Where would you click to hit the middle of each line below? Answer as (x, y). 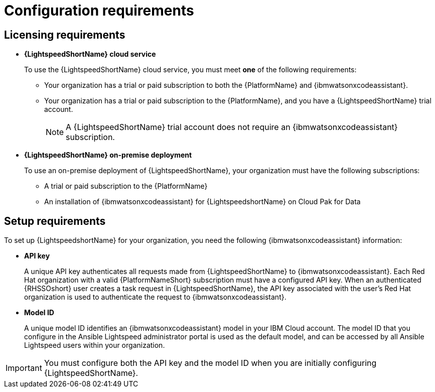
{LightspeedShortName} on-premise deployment (108, 155)
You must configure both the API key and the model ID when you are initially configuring (210, 363)
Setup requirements (55, 221)
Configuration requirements (99, 11)
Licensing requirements (65, 35)
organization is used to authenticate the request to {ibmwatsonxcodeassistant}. (155, 297)
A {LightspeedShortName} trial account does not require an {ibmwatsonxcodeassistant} (232, 127)
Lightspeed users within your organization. (95, 345)
